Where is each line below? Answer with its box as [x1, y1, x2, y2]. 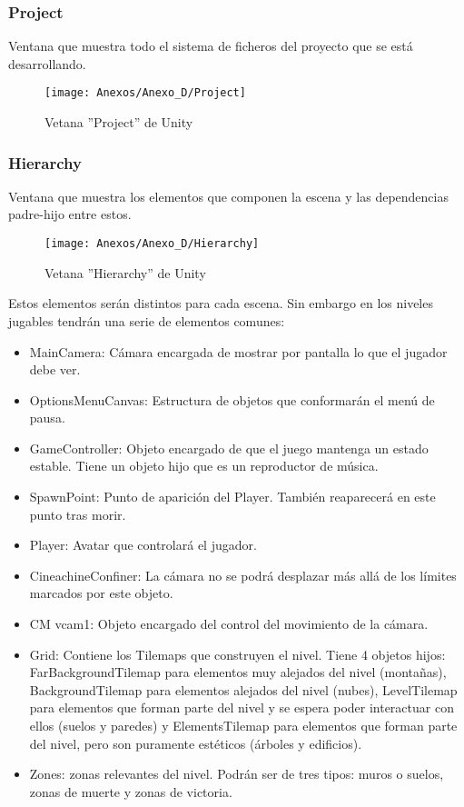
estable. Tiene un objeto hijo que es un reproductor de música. [29, 456, 379, 475]
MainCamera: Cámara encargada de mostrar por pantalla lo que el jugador [29, 342, 448, 361]
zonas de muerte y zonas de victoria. [29, 782, 232, 801]
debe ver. [29, 360, 81, 379]
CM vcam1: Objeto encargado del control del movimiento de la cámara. [29, 614, 429, 633]
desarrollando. [8, 54, 86, 73]
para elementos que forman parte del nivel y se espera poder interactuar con [29, 698, 454, 717]
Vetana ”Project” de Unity [44, 113, 193, 132]
